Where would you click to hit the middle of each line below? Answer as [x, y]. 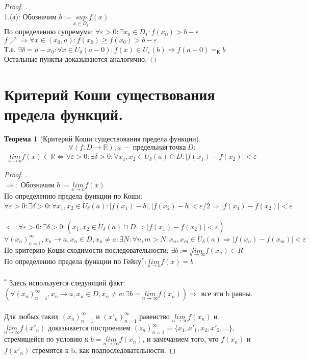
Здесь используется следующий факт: [67, 282]
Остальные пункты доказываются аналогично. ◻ [80, 59]
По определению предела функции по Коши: [73, 196]
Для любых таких [32, 316]
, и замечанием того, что [180, 339]
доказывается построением [89, 328]
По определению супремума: [49, 31]
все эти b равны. [227, 293]
